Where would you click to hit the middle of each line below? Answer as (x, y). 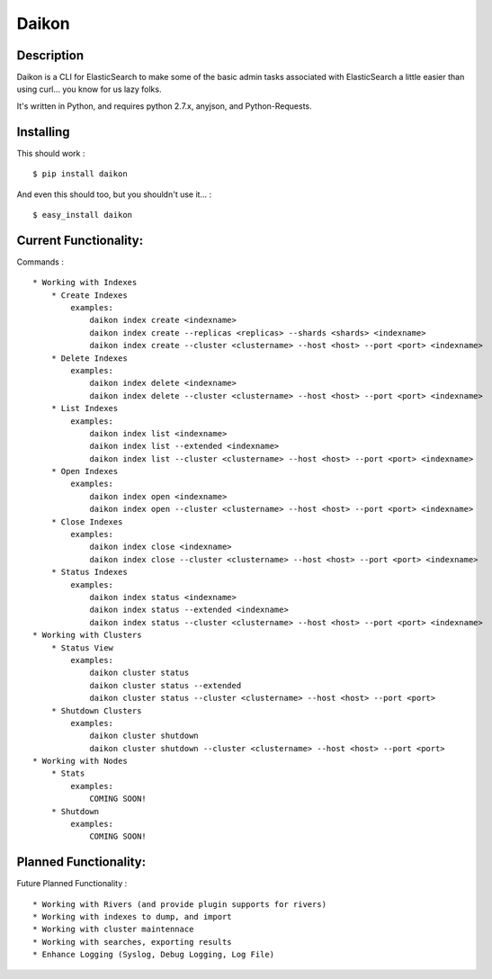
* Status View (82, 647)
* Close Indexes (87, 521)
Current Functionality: (80, 240)
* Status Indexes (89, 572)
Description (50, 55)
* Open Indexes (85, 472)
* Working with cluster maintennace (113, 930)
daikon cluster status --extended (165, 685)
